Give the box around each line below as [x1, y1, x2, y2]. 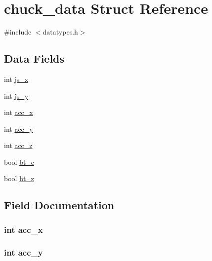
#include [4, 27, 32, 37]
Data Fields [4, 51, 65, 66]
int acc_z [4, 140, 33, 150]
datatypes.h [42, 27, 78, 37]
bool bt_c [4, 156, 35, 167]
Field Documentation [4, 197, 115, 213]
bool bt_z [4, 173, 35, 184]
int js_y [4, 90, 29, 101]
